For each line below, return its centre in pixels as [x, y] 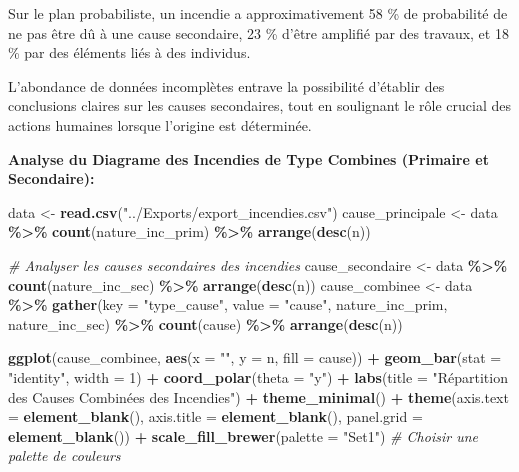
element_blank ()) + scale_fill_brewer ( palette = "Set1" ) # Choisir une [243, 435]
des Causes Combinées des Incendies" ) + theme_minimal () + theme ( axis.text [258, 396]
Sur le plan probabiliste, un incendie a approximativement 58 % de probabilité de [258, 13]
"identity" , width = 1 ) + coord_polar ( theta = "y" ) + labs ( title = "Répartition [258, 376]
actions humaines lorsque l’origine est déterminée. [160, 124]
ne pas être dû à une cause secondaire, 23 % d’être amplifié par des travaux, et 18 [258, 32]
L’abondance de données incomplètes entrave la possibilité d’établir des [226, 85]
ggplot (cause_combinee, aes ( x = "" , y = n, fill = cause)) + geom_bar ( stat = [255, 357]
